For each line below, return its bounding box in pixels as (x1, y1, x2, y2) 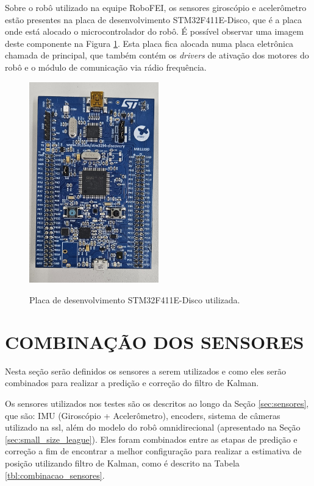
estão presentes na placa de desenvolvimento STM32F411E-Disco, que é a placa (5, 13, 302, 26)
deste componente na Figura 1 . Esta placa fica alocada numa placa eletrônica (5, 37, 294, 49)
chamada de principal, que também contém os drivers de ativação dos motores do (5, 49, 309, 62)
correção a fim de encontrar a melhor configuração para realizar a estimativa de (5, 445, 302, 457)
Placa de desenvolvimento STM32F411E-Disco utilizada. (29, 294, 240, 306)
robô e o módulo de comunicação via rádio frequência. (5, 60, 207, 73)
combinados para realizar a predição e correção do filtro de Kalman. (5, 376, 259, 389)
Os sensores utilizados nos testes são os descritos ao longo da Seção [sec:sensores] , (5, 396, 309, 409)
